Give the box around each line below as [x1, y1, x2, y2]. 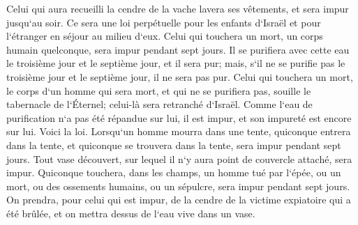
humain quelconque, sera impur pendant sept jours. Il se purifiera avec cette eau [6, 42, 350, 56]
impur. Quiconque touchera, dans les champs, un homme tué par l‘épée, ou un [6, 165, 341, 180]
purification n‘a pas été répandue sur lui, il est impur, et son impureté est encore [6, 110, 352, 125]
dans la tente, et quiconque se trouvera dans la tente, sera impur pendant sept [6, 137, 341, 152]
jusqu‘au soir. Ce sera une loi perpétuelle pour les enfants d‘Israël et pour [6, 15, 321, 29]
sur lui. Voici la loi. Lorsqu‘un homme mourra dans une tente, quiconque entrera [6, 124, 351, 139]
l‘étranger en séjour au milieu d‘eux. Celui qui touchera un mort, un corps [6, 29, 323, 43]
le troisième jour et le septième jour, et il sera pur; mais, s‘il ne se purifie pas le [6, 56, 345, 70]
